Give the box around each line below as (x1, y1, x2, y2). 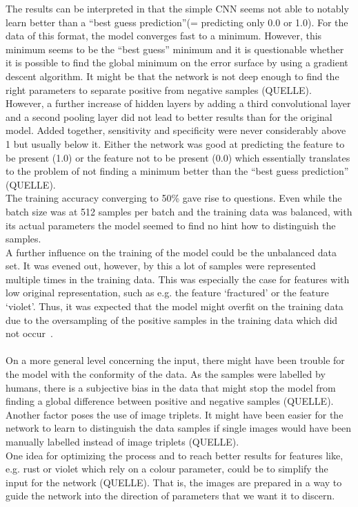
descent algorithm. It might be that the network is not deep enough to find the (6, 68, 339, 83)
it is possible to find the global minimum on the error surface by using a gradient (6, 55, 348, 70)
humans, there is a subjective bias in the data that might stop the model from (6, 380, 336, 394)
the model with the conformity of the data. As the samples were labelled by (6, 367, 326, 381)
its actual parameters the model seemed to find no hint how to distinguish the (6, 218, 336, 232)
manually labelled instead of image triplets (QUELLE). (6, 434, 239, 448)
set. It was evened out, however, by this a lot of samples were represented (6, 258, 316, 273)
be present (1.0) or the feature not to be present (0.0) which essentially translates (6, 150, 350, 164)
